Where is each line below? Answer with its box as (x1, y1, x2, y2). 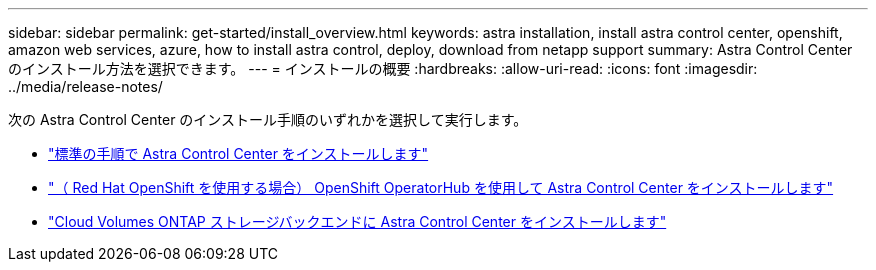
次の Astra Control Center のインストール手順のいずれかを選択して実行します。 (8, 111, 528, 128)
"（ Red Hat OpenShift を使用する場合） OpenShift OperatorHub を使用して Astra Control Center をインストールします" (48, 179, 834, 196)
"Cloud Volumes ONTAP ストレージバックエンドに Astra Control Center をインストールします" (48, 213, 667, 230)
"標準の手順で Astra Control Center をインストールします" (48, 145, 429, 162)
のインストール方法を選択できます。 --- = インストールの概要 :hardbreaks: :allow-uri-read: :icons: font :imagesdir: (8, 60, 758, 77)
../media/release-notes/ (8, 78, 163, 95)
